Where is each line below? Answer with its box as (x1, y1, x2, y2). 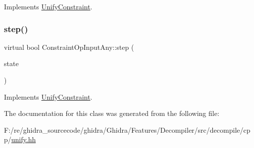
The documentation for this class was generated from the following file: (4, 108, 219, 118)
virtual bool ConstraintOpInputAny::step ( (4, 41, 134, 52)
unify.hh (11, 134, 36, 145)
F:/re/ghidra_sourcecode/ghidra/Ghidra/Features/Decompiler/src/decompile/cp (4, 124, 251, 135)
